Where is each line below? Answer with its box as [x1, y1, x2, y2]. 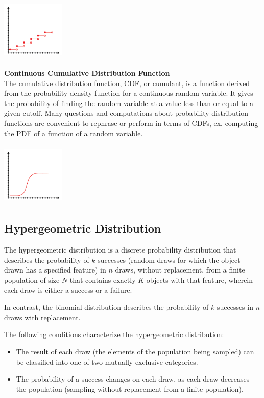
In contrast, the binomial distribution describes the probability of [4, 302, 209, 312]
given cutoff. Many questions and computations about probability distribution [4, 108, 249, 118]
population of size [4, 275, 60, 285]
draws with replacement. [4, 311, 81, 322]
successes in [217, 302, 253, 312]
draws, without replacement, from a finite [115, 264, 245, 275]
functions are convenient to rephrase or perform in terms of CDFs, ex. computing [4, 117, 258, 128]
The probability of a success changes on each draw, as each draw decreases [16, 373, 250, 384]
